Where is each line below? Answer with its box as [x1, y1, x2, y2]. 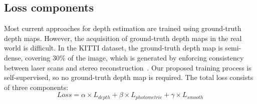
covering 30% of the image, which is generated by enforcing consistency [25, 52, 244, 62]
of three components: [4, 81, 69, 92]
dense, [4, 52, 23, 62]
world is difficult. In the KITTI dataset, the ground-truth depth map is [4, 42, 223, 53]
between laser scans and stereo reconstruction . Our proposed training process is [4, 62, 251, 72]
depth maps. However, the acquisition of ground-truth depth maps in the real [4, 32, 242, 43]
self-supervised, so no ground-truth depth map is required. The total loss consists [4, 72, 253, 82]
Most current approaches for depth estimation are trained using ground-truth [4, 23, 241, 33]
